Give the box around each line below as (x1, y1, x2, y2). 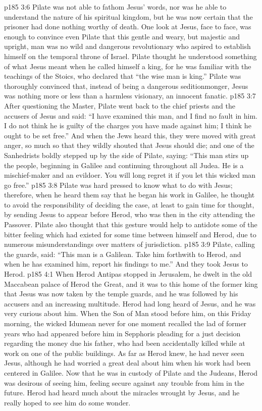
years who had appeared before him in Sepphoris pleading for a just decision (4, 328, 241, 338)
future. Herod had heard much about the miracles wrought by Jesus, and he (4, 387, 240, 398)
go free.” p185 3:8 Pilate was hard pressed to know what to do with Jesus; (4, 179, 233, 190)
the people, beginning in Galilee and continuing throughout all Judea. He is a (4, 160, 244, 170)
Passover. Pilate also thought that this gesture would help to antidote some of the (4, 219, 257, 230)
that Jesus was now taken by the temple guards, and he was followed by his (4, 288, 238, 299)
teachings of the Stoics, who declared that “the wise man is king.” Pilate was (4, 71, 241, 81)
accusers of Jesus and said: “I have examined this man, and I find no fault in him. (4, 110, 257, 121)
